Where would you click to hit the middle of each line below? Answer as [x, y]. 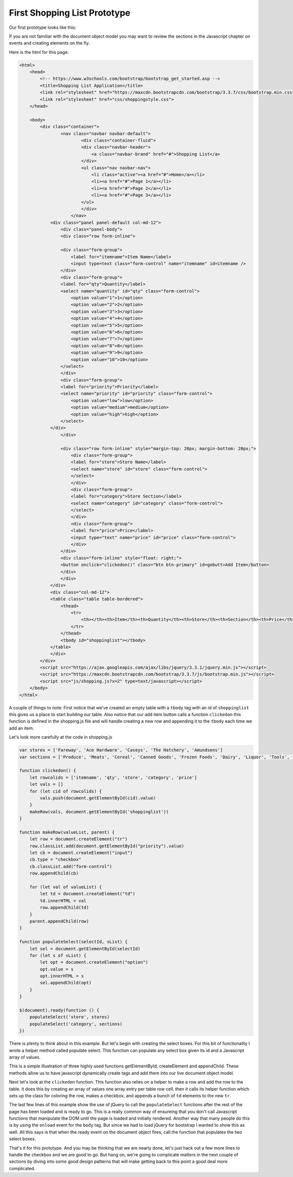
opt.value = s [57, 969]
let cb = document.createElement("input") [81, 853]
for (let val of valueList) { [66, 887]
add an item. [21, 728]
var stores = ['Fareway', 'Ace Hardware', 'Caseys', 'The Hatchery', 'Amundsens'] [121, 750]
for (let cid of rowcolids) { [66, 791]
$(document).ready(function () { [59, 1010]
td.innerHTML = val [63, 901]
